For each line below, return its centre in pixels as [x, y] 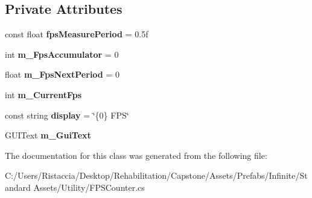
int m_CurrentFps [43, 94]
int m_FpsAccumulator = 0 [62, 54]
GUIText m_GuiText [48, 135]
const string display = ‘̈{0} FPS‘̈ [67, 115]
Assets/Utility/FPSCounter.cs [89, 187]
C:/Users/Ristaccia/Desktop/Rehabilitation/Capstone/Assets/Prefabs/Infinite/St [156, 175]
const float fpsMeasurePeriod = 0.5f [77, 34]
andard [18, 187]
